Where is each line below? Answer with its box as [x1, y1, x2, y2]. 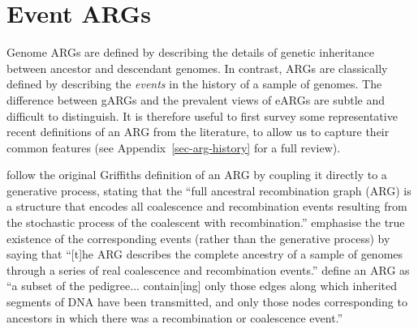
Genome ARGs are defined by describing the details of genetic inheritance [6, 44, 374, 61]
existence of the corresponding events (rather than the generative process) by [6, 229, 390, 246]
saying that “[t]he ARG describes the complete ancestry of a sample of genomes [6, 246, 403, 263]
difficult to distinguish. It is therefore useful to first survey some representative [6, 107, 398, 124]
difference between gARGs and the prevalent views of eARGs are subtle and [6, 91, 386, 108]
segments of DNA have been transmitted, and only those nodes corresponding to [6, 293, 407, 310]
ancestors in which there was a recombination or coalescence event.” [6, 309, 343, 326]
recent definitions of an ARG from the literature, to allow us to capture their [6, 123, 390, 140]
